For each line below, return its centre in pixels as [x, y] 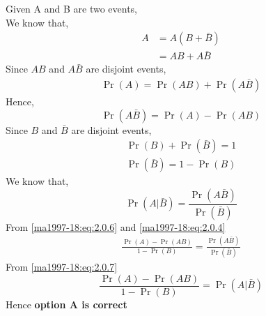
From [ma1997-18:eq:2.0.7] [62, 267]
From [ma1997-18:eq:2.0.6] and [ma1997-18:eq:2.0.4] [116, 226]
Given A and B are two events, [71, 8]
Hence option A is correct [66, 304]
